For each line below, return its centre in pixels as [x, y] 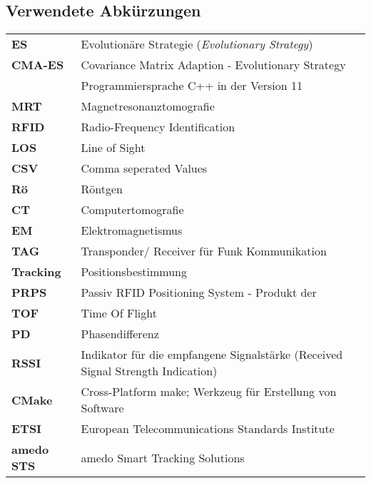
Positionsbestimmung [134, 272]
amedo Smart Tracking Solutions [163, 457]
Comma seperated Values [144, 168]
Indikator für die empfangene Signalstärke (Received [212, 355]
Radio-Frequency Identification [158, 127]
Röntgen [102, 189]
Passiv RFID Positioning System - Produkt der [199, 293]
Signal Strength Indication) [149, 371]
